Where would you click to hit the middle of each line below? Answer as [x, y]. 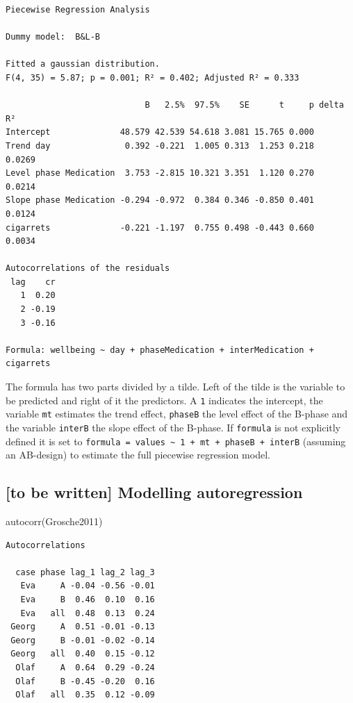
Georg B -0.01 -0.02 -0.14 [83, 640]
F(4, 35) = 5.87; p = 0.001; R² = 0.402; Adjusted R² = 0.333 [153, 77]
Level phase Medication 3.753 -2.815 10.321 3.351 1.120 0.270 [160, 173]
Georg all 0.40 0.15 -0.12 [83, 654]
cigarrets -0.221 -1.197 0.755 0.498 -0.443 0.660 [160, 228]
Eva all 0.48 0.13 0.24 [88, 613]
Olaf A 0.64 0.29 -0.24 [85, 667]
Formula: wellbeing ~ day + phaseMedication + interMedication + [160, 350]
